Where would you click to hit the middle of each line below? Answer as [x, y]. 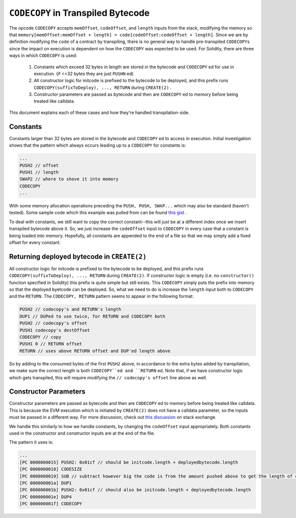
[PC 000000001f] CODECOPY [51, 504]
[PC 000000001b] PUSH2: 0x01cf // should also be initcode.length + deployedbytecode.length [135, 490]
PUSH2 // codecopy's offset [53, 323]
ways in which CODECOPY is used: [43, 56]
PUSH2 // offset [39, 165]
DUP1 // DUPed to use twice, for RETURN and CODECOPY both [92, 316]
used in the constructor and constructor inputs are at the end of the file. [82, 433]
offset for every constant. [35, 242]
